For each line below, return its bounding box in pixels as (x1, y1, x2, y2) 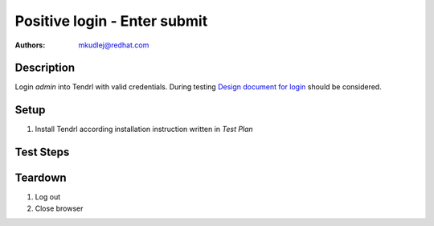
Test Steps (14, 146, 70, 159)
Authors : (14, 40, 46, 50)
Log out (35, 192, 61, 202)
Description (14, 61, 76, 75)
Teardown (14, 171, 68, 185)
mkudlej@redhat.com (78, 40, 149, 50)
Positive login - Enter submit (14, 12, 208, 30)
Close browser (35, 203, 84, 213)
